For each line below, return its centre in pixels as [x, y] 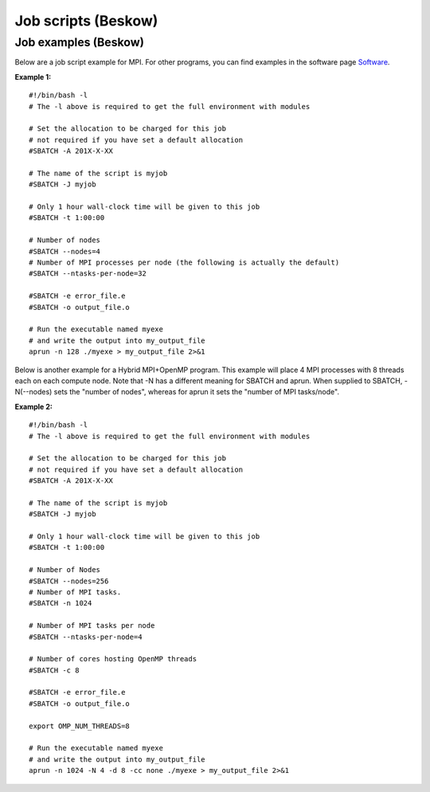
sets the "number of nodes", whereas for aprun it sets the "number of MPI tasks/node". [197, 392]
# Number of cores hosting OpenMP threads [113, 659]
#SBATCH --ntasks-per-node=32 [88, 274]
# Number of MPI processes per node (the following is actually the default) [184, 263]
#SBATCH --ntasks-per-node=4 [86, 637]
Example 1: [33, 76]
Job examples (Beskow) [80, 42]
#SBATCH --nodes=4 [65, 251]
